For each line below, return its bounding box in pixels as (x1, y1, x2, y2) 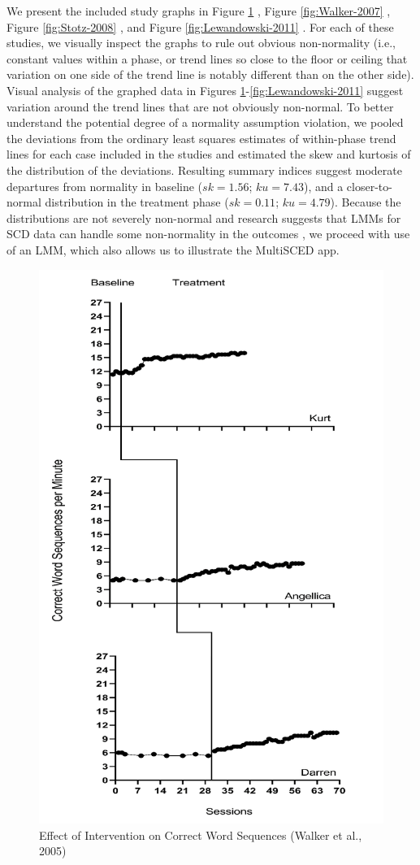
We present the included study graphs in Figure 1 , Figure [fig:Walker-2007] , (6, 2, 391, 19)
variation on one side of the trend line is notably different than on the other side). (6, 66, 414, 83)
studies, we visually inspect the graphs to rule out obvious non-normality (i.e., (6, 34, 396, 51)
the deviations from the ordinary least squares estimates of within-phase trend (6, 129, 396, 146)
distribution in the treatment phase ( (45, 193, 229, 211)
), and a (303, 177, 344, 194)
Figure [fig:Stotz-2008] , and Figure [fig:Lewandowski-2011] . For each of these (6, 18, 394, 35)
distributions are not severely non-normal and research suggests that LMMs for (6, 209, 401, 226)
